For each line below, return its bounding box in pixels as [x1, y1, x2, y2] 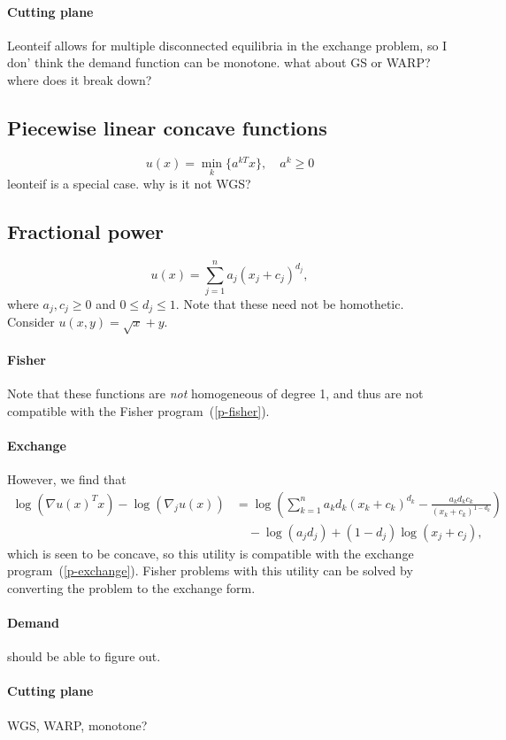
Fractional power [7, 218, 164, 245]
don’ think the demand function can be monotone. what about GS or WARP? [7, 53, 431, 72]
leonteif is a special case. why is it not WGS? [7, 174, 251, 193]
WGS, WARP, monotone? [7, 715, 148, 734]
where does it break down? [7, 70, 152, 89]
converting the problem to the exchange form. [7, 578, 256, 597]
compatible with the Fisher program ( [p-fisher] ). [7, 401, 270, 420]
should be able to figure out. [7, 647, 161, 666]
